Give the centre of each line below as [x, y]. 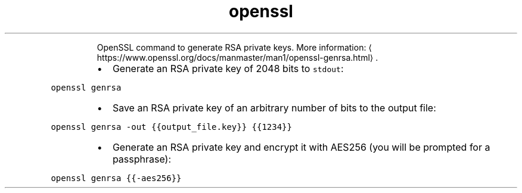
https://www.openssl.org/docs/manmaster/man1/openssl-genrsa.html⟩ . [237, 57]
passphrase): [142, 159]
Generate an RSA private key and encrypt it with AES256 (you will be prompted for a [301, 147]
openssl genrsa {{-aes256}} [116, 178]
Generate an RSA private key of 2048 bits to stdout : [228, 68]
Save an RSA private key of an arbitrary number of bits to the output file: [274, 108]
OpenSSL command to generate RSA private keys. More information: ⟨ [234, 47]
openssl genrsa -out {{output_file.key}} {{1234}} [171, 127]
